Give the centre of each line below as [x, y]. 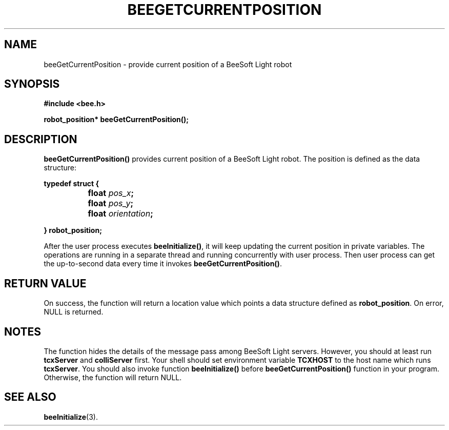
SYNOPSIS [32, 84]
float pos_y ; [111, 203]
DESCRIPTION [41, 139]
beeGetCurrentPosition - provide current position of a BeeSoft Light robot [168, 64]
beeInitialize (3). [71, 417]
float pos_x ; [111, 193]
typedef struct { [72, 184]
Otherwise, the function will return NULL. [113, 377]
